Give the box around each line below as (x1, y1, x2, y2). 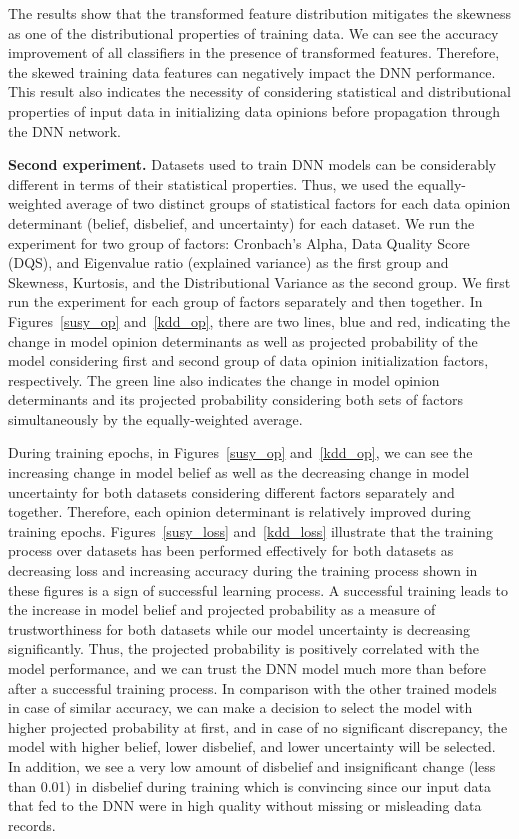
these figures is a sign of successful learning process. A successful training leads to (8, 579, 509, 600)
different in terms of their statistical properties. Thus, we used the (8, 173, 414, 194)
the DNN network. (8, 120, 122, 141)
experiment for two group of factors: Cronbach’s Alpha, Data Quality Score (8, 232, 470, 253)
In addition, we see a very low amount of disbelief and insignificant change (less (8, 755, 496, 776)
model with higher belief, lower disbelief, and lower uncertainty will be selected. (8, 736, 496, 757)
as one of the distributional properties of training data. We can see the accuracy (8, 22, 499, 43)
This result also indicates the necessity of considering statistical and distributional (8, 81, 511, 102)
